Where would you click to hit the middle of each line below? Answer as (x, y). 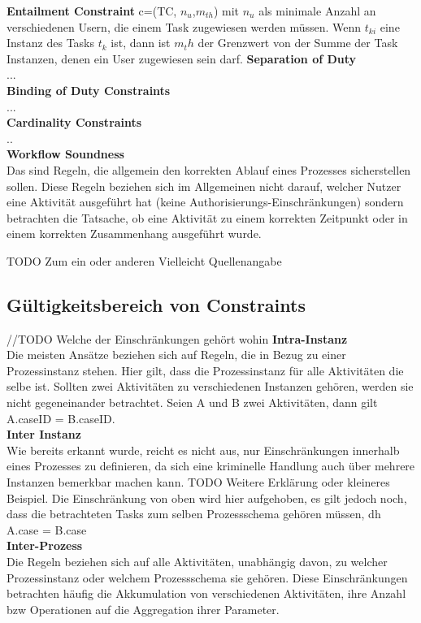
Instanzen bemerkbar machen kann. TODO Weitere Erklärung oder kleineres (198, 482)
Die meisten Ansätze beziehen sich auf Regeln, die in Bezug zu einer (176, 355)
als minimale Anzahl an (317, 11)
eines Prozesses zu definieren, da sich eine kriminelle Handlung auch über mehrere (211, 466)
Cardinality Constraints (74, 122)
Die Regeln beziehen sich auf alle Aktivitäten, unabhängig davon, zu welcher (197, 562)
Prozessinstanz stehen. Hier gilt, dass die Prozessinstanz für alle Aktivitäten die (205, 370)
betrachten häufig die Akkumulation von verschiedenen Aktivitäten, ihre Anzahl (206, 593)
